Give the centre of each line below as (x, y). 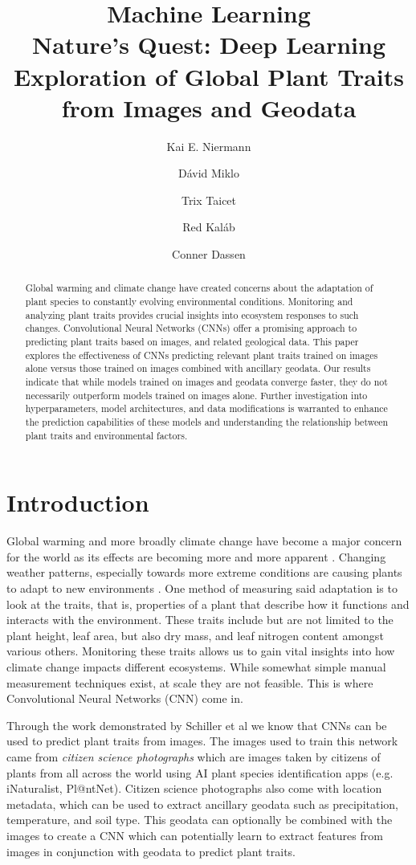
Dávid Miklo (209, 173)
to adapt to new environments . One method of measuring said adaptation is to (202, 588)
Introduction (78, 502)
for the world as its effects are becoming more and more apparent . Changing (196, 556)
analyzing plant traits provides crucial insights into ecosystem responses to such (192, 314)
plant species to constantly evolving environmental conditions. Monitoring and (189, 302)
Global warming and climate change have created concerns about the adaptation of (199, 288)
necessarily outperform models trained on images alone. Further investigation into (196, 395)
